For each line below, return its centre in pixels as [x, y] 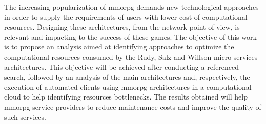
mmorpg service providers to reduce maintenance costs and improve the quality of [133, 106]
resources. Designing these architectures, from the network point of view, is [122, 27]
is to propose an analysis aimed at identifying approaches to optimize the [119, 47]
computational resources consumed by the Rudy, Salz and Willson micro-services [131, 56]
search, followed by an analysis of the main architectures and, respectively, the [127, 77]
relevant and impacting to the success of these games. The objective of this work [130, 36]
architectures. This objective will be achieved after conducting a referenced [122, 67]
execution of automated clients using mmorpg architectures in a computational [128, 86]
